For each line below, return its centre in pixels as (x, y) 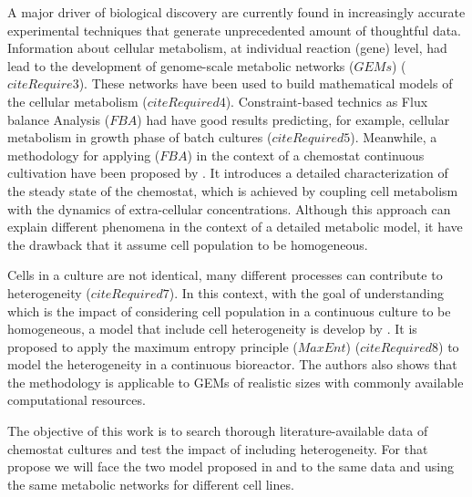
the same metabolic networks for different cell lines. (151, 484)
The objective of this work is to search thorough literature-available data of (218, 431)
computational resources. (77, 400)
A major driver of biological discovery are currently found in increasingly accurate (236, 12)
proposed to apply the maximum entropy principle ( (153, 346)
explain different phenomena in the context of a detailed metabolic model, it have (235, 227)
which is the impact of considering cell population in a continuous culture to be (229, 311)
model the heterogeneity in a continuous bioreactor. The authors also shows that (232, 364)
